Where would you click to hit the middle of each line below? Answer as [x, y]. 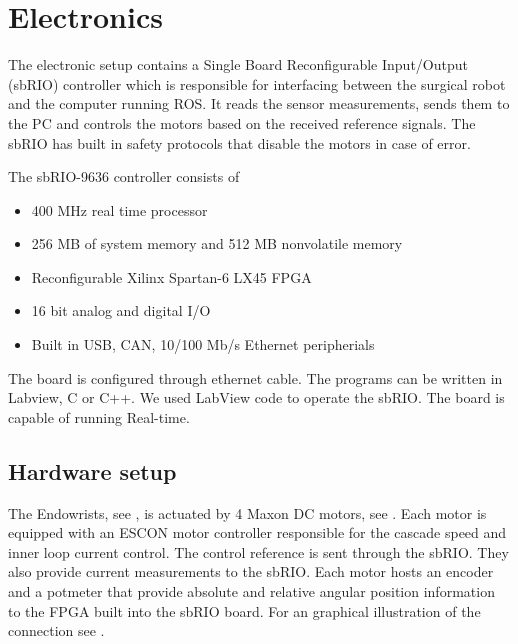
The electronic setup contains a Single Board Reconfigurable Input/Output [238, 64]
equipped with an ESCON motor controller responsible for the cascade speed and [257, 532]
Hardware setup [92, 470]
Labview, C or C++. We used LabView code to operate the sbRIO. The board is [256, 397]
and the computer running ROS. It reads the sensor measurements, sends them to [259, 103]
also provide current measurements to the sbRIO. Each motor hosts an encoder [251, 571]
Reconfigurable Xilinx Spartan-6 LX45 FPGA [171, 276]
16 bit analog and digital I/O [121, 310]
